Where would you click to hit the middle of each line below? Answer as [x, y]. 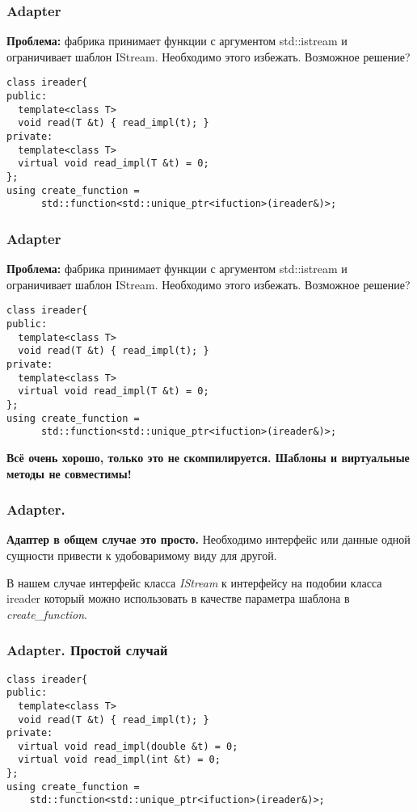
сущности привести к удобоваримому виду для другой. [142, 555]
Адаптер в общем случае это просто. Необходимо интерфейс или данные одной [208, 539]
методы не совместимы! [69, 473]
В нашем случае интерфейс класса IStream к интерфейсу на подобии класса [194, 582]
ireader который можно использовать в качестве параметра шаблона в [178, 598]
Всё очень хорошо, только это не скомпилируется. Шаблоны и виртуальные [208, 457]
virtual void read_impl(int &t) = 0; [119, 760]
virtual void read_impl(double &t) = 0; [128, 746]
